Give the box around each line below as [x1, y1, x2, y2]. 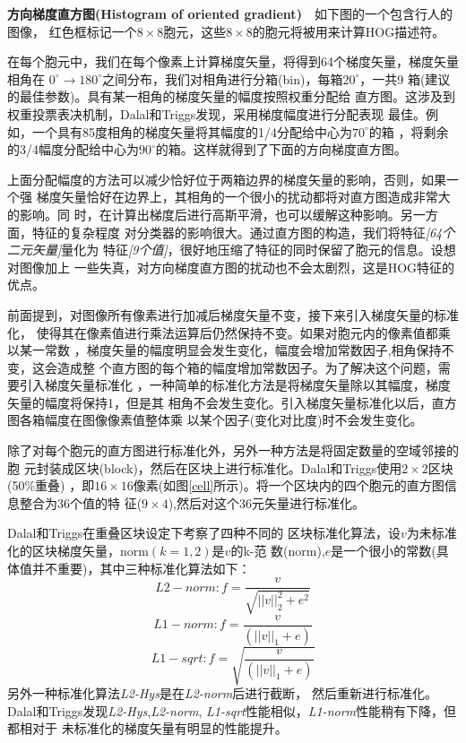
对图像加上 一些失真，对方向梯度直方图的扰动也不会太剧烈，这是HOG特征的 [7, 257, 455, 276]
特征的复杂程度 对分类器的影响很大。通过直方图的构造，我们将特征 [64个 [31, 222, 455, 241]
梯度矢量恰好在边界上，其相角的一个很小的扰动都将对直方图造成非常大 [36, 187, 451, 206]
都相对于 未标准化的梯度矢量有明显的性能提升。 [7, 719, 288, 738]
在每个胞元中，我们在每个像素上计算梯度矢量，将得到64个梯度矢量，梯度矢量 [7, 52, 459, 71]
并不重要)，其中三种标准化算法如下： [31, 558, 251, 577]
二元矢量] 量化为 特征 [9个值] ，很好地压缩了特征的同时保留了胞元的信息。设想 [7, 240, 456, 259]
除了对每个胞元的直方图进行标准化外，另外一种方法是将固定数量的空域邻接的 [7, 441, 459, 460]
